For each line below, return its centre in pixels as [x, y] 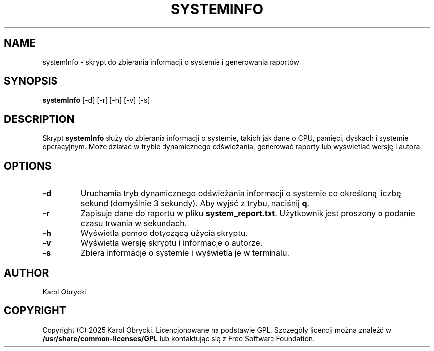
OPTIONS [28, 166]
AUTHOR [27, 273]
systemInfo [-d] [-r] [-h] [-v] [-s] [96, 100]
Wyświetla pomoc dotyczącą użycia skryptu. [164, 233]
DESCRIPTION [39, 119]
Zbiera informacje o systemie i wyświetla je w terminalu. [185, 253]
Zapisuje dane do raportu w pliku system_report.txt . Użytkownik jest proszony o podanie [248, 213]
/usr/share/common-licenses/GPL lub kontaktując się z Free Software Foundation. [179, 338]
